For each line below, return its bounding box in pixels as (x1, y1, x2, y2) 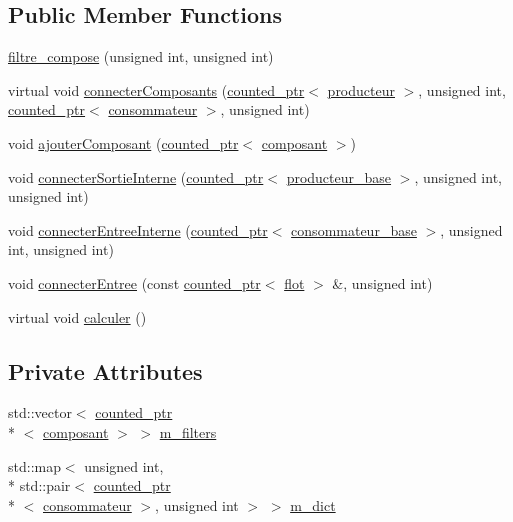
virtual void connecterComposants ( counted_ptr (8, 79, 305, 100)
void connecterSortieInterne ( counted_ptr (8, 166, 264, 187)
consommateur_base (291, 219, 417, 240)
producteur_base (286, 166, 392, 187)
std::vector (8, 402, 72, 423)
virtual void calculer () (8, 306, 147, 327)
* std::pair (8, 475, 71, 496)
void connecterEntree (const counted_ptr (8, 272, 261, 293)
